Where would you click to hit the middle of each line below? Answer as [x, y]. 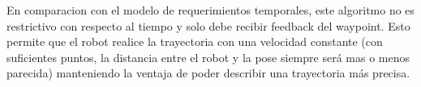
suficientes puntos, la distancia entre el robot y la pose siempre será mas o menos [208, 57]
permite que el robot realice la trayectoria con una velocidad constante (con [195, 41]
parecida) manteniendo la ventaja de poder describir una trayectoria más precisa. [208, 73]
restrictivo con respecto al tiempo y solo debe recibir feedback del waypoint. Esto [208, 25]
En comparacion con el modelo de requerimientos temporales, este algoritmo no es [211, 10]
